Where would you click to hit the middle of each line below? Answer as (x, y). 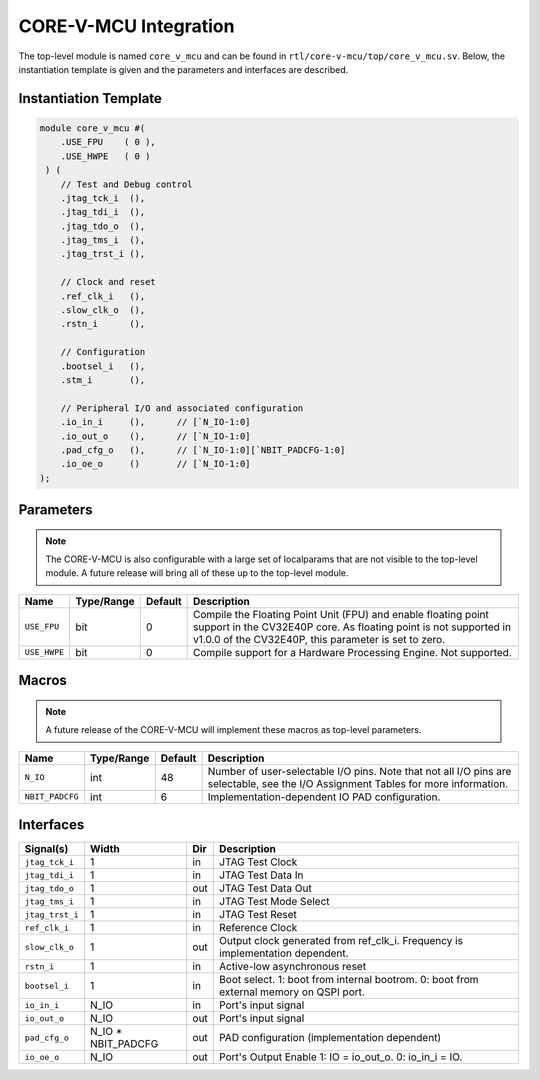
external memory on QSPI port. (291, 992)
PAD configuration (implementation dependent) (330, 1038)
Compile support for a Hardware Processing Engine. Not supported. (352, 652)
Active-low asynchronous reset (292, 967)
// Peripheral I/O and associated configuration (182, 408)
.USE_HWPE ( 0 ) (105, 156)
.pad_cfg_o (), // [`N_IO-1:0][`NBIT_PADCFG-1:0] (203, 449)
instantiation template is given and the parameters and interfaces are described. (183, 69)
